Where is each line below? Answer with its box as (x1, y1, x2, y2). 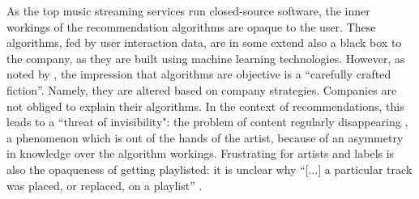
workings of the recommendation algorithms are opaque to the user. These (6, 18, 376, 35)
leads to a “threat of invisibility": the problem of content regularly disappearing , (6, 113, 408, 130)
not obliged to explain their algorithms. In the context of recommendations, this (6, 97, 404, 114)
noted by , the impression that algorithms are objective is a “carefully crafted (6, 66, 391, 83)
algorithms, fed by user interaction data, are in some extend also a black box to (6, 34, 402, 51)
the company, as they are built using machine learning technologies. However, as (6, 49, 405, 66)
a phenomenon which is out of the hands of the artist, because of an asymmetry (6, 129, 404, 146)
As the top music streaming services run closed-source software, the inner (6, 2, 370, 19)
